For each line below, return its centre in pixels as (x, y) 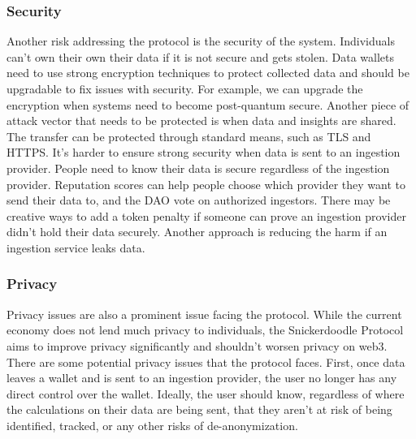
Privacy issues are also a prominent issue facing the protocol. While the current (204, 314)
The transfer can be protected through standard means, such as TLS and (189, 136)
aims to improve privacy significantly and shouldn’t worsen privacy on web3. (197, 345)
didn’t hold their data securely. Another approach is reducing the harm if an (197, 232)
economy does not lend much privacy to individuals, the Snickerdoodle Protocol (205, 330)
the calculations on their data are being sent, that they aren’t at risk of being (199, 409)
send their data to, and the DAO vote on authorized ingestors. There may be (199, 200)
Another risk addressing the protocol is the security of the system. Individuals (201, 41)
